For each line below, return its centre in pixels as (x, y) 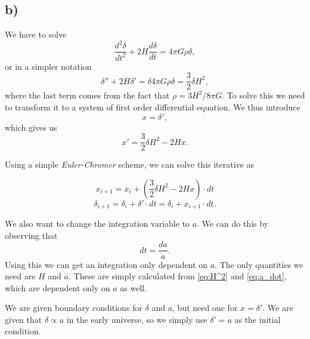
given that (24, 319)
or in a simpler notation (48, 66)
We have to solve (36, 34)
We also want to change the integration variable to (97, 224)
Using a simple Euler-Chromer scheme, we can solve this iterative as (129, 164)
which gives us (31, 127)
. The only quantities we (259, 264)
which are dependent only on (58, 287)
